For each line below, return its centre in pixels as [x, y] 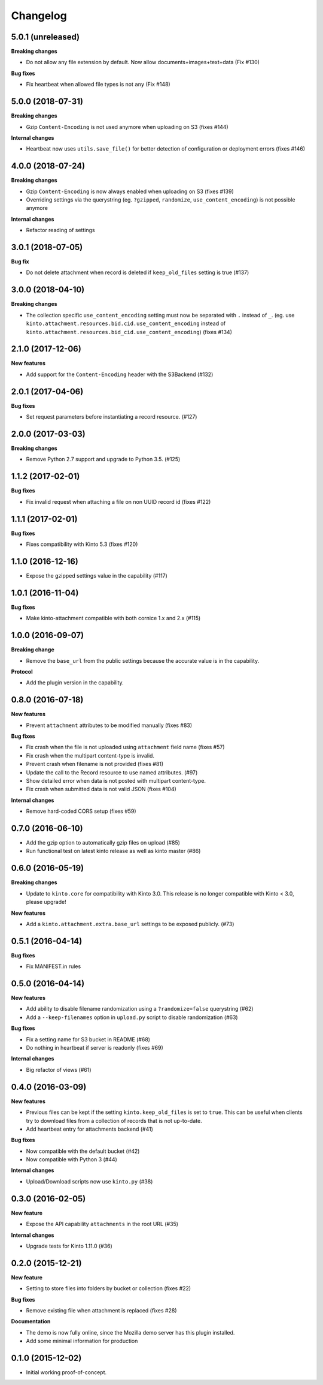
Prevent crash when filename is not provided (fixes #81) [95, 764]
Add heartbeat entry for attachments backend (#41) [90, 1129]
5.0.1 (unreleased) [45, 37]
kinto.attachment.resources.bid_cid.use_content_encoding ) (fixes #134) [129, 332]
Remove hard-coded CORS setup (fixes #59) [81, 811]
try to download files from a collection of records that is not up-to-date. [114, 1120]
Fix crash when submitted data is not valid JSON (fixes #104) [101, 789]
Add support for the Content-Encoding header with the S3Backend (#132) [120, 374]
